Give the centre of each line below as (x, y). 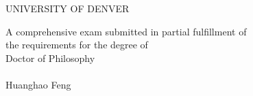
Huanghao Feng (38, 84)
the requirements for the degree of (77, 45)
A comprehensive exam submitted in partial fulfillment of (126, 31)
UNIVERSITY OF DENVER (68, 8)
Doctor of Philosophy (50, 58)
